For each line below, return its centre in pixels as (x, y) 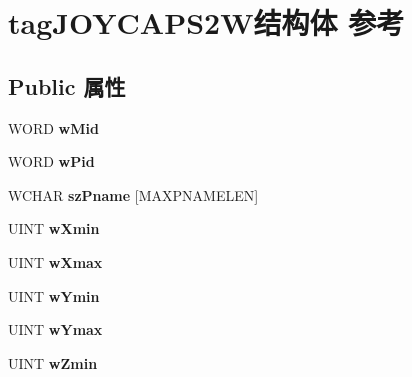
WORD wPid (51, 161)
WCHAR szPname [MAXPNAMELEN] (133, 194)
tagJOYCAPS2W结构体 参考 (206, 22)
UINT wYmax (55, 329)
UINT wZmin (53, 362)
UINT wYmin (54, 295)
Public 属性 (67, 85)
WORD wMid (53, 127)
